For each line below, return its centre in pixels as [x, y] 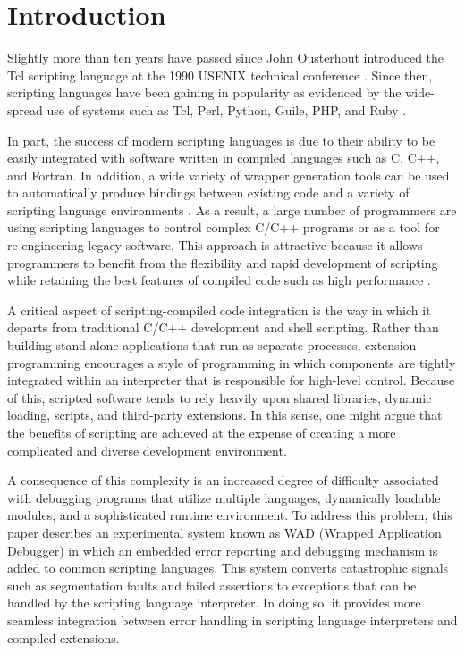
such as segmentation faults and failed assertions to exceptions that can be [212, 585]
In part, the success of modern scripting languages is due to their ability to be [221, 140]
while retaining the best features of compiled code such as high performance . [219, 280]
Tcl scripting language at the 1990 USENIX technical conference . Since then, [220, 75]
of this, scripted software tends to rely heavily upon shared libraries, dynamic [220, 397]
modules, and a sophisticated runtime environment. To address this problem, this [230, 515]
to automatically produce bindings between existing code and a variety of [208, 193]
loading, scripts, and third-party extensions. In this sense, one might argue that [225, 415]
